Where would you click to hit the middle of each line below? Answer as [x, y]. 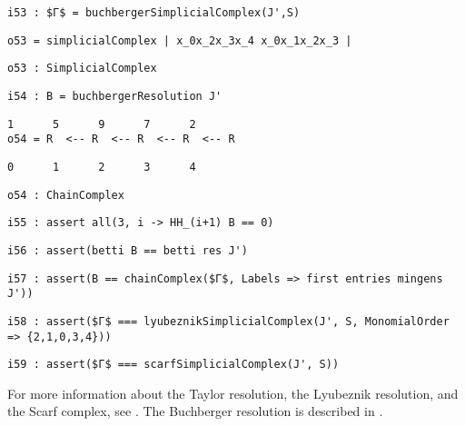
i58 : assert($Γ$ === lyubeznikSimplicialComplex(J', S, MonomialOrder [228, 321]
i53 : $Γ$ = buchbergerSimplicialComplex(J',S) [154, 13]
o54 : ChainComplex [66, 195]
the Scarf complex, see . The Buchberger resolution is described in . [195, 411]
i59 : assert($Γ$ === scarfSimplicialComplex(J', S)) [173, 365]
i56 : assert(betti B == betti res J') [128, 250]
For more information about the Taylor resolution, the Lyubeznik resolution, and [233, 393]
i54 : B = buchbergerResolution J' [115, 96]
